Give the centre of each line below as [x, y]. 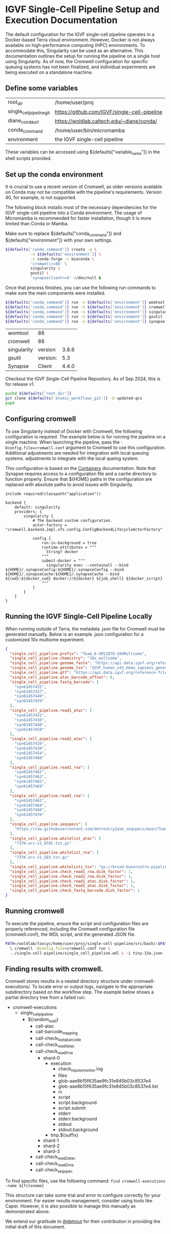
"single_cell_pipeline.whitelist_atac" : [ [55, 838]
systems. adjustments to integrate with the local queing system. [72, 458]
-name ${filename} [25, 1186]
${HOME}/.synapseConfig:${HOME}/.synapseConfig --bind [65, 569]
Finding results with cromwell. [54, 969]
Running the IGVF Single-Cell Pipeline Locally [79, 616]
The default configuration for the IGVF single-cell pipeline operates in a [80, 34]
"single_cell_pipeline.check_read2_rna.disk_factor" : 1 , [72, 876]
